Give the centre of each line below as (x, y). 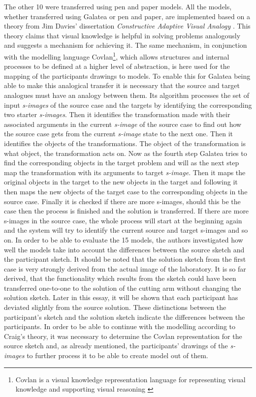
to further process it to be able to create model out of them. (117, 355)
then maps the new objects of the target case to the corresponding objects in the (126, 191)
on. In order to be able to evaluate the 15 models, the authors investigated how (124, 239)
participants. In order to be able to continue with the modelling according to (120, 326)
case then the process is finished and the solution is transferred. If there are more (127, 211)
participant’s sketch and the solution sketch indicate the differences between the (125, 317)
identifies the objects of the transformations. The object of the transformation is (125, 143)
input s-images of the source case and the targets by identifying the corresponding (128, 105)
